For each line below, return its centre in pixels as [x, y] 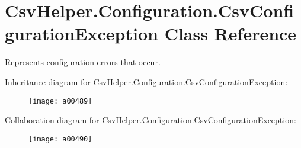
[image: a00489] [60, 101]
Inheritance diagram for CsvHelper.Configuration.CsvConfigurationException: [146, 81]
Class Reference [230, 33]
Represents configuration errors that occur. [83, 62]
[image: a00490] [60, 139]
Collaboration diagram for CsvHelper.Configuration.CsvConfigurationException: [150, 120]
